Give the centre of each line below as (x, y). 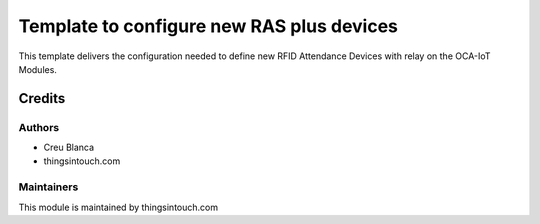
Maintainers (48, 187)
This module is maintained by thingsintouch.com (118, 207)
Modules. (37, 69)
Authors (39, 127)
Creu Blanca (69, 147)
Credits (42, 98)
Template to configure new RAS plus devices (208, 26)
